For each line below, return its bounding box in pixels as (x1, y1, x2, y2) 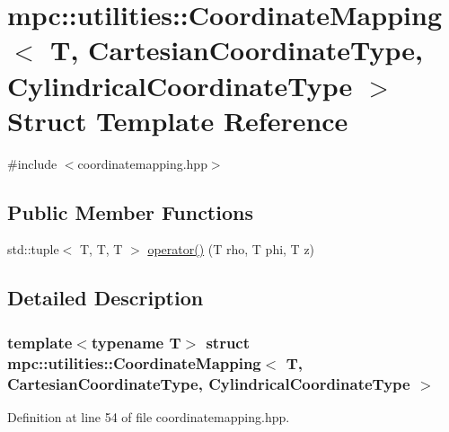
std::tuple (7, 240, 59, 259)
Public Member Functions (7, 198, 253, 225)
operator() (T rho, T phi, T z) (147, 240, 315, 259)
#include (7, 154, 57, 172)
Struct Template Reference (7, 101, 348, 138)
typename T (91, 331, 181, 353)
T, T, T (79, 240, 123, 259)
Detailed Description (7, 284, 204, 312)
